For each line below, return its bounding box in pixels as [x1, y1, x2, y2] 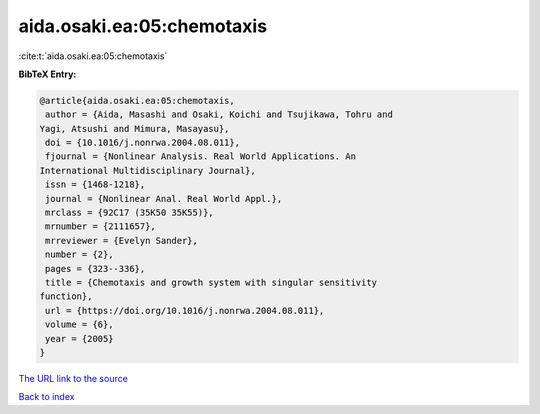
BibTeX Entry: [18, 68, 77, 80]
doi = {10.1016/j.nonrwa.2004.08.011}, [45, 137, 240, 149]
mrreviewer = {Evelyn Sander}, [45, 235, 199, 246]
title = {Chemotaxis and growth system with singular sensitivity [45, 277, 378, 288]
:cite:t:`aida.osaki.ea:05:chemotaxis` [18, 50, 168, 62]
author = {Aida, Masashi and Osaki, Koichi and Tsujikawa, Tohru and [45, 109, 394, 120]
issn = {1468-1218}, [45, 179, 146, 190]
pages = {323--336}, [45, 263, 146, 274]
